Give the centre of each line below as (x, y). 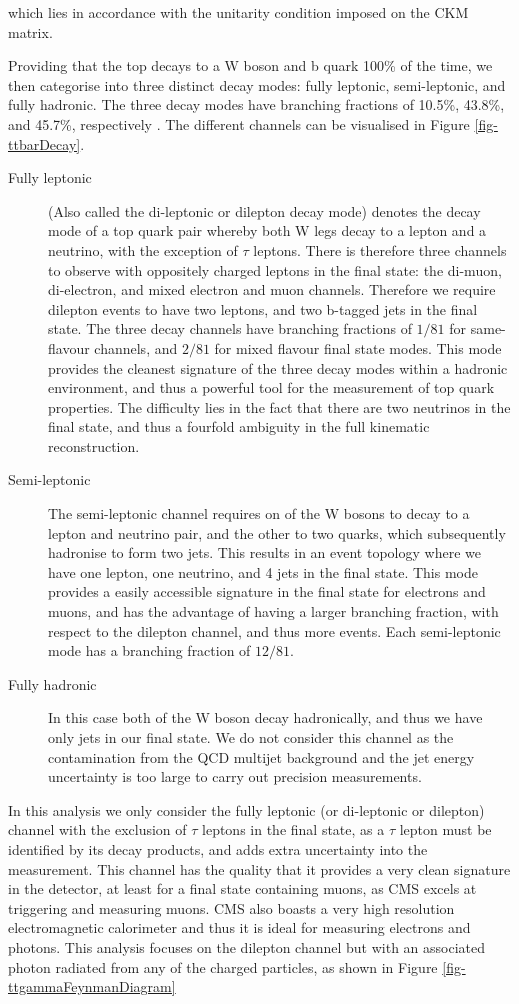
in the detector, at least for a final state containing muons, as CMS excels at (242, 888)
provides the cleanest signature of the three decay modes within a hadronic (278, 367)
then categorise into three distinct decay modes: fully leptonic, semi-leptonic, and (257, 84)
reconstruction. (94, 445)
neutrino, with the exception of (143, 249)
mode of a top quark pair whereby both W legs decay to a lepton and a (267, 230)
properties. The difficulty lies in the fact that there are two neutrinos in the (279, 406)
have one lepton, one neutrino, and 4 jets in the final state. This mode (263, 571)
